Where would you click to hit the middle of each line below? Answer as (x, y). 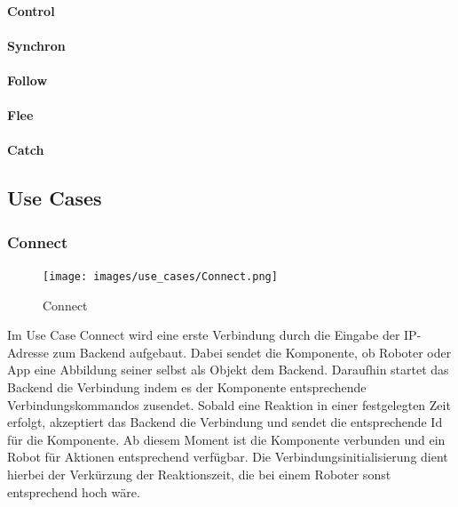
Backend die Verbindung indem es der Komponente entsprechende (187, 386)
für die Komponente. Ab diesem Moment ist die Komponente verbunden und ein (226, 439)
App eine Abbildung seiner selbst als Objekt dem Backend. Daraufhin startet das (228, 370)
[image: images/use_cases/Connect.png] (160, 276)
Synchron (36, 45)
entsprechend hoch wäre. (74, 491)
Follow (28, 80)
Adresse (28, 352)
